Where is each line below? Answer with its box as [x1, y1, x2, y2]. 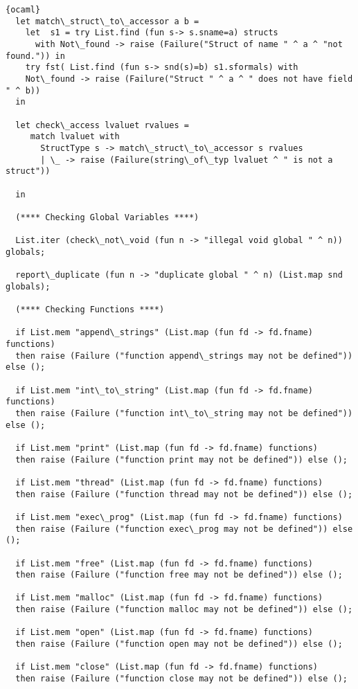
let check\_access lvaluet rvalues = [15, 120, 189, 130]
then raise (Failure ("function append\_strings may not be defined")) [15, 350, 353, 361]
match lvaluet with [30, 132, 120, 142]
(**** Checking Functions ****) [15, 305, 165, 315]
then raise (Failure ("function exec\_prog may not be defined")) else [15, 524, 353, 534]
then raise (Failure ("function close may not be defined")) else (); [15, 674, 348, 684]
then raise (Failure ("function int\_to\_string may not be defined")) [15, 408, 353, 418]
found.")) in [6, 51, 65, 61]
